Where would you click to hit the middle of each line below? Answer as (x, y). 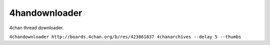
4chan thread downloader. (36, 28)
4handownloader (46, 13)
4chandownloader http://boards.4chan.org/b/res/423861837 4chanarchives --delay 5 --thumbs (125, 37)
